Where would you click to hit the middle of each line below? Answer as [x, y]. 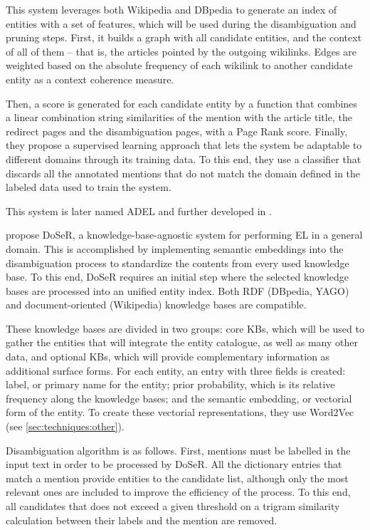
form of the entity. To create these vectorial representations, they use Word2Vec [180, 412]
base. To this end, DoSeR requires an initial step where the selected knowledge [177, 277]
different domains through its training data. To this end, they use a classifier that [184, 159]
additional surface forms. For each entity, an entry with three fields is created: [176, 370]
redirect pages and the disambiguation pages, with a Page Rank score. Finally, [177, 131]
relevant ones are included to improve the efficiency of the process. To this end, [178, 492]
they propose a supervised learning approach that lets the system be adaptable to [184, 145]
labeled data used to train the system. [89, 187]
